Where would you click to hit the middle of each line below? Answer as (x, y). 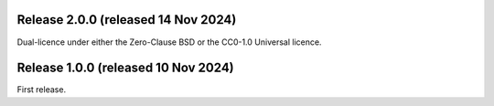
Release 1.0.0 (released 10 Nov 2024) (126, 68)
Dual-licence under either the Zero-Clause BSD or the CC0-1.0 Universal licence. (169, 42)
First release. (42, 90)
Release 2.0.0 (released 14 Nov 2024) (127, 20)
